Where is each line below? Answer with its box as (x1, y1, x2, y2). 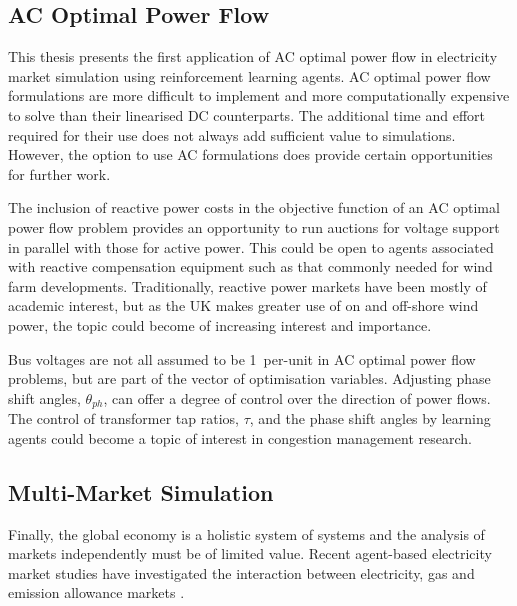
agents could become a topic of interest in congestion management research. (8, 427, 472, 448)
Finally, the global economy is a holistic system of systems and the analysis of (8, 523, 485, 544)
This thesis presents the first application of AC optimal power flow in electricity (8, 46, 498, 67)
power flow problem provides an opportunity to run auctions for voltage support (8, 216, 500, 237)
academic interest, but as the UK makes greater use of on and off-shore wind (8, 295, 479, 316)
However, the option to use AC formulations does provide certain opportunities (8, 144, 493, 165)
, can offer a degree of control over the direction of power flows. (103, 387, 491, 408)
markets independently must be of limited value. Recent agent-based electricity (8, 543, 492, 564)
